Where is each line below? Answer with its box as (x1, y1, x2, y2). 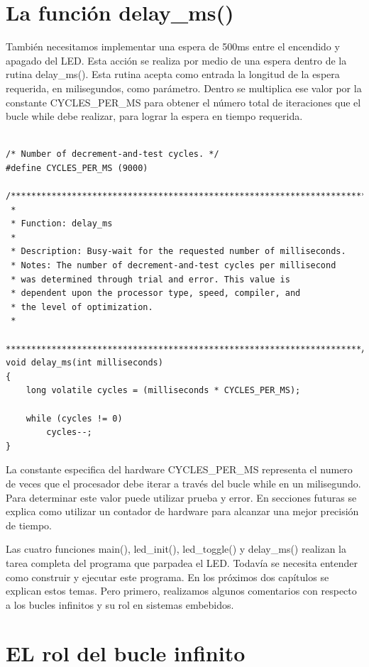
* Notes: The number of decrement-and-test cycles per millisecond (11, 260, 336, 271)
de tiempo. (6, 517, 52, 532)
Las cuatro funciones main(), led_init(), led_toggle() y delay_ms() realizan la (6, 541, 347, 556)
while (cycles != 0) (26, 413, 123, 424)
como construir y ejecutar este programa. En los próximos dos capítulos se (6, 569, 329, 584)
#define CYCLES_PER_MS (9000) (6, 162, 148, 173)
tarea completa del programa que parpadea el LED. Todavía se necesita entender (6, 555, 358, 570)
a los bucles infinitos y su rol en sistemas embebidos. (6, 597, 234, 612)
